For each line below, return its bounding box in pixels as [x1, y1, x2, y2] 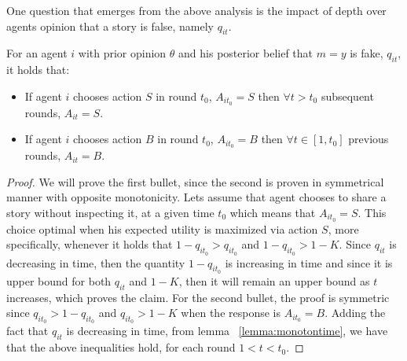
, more [328, 220, 359, 237]
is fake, [350, 45, 383, 61]
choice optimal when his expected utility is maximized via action [6, 220, 318, 237]
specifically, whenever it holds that [6, 236, 173, 252]
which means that [229, 204, 316, 220]
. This [357, 204, 387, 220]
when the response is [181, 304, 281, 321]
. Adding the [324, 304, 386, 321]
